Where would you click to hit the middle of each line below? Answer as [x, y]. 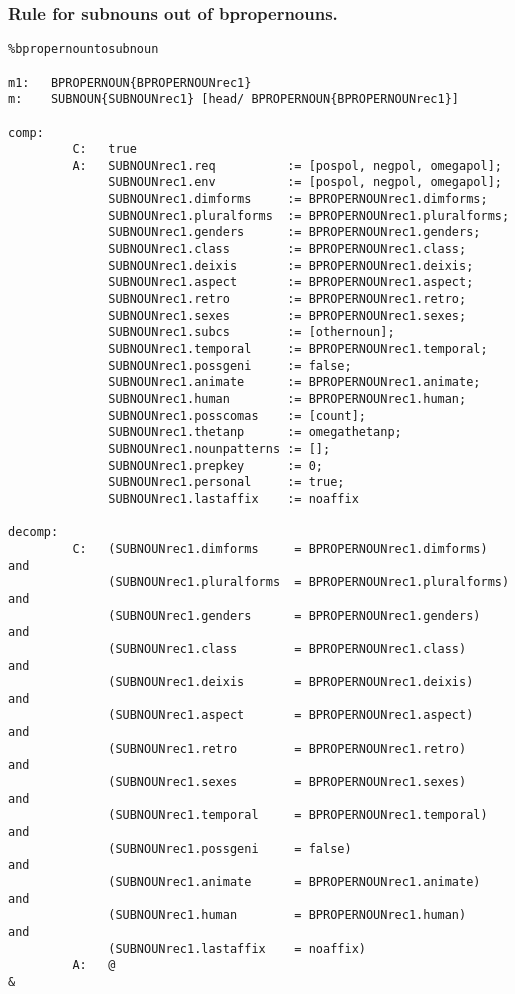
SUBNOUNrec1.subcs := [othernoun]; [251, 332]
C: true [104, 149]
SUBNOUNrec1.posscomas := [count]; [237, 415]
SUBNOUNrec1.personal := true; [226, 482]
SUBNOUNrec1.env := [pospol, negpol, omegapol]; [305, 182]
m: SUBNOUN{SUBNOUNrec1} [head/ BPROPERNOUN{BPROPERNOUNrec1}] [234, 99]
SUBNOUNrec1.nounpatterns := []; [219, 448]
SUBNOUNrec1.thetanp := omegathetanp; [255, 432]
